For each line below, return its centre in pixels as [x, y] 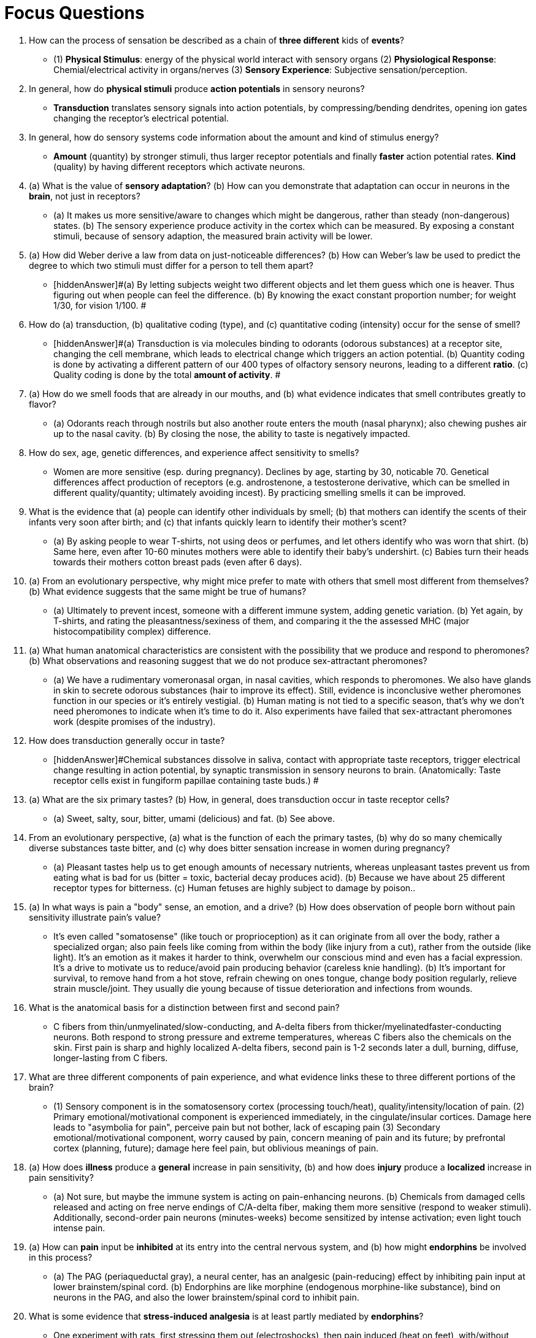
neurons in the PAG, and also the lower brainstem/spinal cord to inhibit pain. [206, 1297]
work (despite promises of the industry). [135, 721]
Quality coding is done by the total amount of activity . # [167, 374]
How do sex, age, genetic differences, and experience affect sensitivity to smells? [194, 452]
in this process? [61, 1257]
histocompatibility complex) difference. [132, 631]
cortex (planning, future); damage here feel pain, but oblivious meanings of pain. [216, 1148]
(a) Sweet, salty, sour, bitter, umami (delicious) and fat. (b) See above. [194, 818]
